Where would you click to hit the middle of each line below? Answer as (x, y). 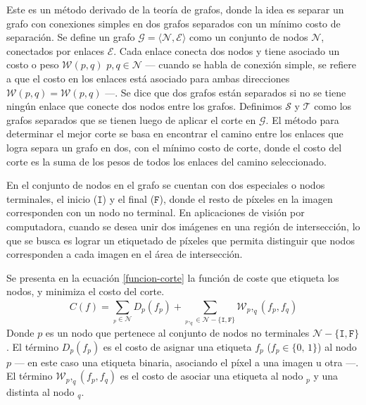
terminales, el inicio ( (52, 198)
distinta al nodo (40, 391)
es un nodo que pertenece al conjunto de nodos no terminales (177, 332)
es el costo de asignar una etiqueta (177, 346)
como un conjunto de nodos (248, 37)
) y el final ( (128, 198)
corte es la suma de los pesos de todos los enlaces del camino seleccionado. (166, 161)
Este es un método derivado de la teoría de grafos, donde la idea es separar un (175, 9)
